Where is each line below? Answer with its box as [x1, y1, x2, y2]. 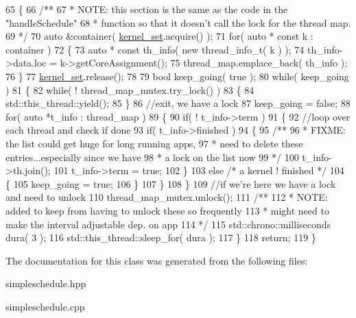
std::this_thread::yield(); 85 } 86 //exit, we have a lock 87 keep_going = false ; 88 [5, 96, 351, 110]
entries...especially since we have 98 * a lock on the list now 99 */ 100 [5, 149, 299, 164]
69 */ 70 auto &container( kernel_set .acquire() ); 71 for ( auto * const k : [5, 29, 313, 43]
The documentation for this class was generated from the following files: [5, 253, 308, 267]
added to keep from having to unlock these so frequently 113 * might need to [5, 203, 329, 217]
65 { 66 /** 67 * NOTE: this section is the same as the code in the [5, 2, 288, 16]
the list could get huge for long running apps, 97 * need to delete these [5, 136, 303, 150]
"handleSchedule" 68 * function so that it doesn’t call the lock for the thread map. [5, 15, 351, 29]
